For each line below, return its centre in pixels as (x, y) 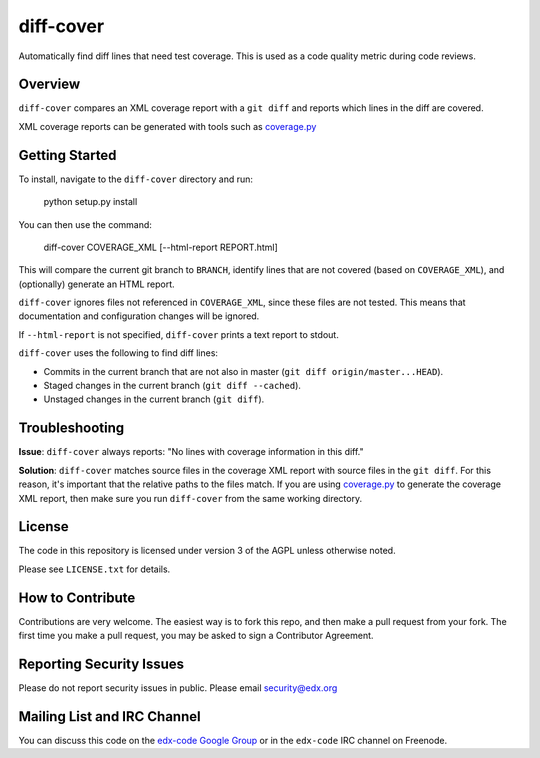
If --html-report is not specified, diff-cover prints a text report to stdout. (178, 334)
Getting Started (67, 155)
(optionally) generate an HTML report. (96, 284)
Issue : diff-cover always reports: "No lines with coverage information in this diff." (191, 452)
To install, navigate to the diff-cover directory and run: (136, 179)
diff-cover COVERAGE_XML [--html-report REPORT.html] (161, 247)
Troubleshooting (71, 428)
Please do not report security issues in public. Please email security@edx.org (178, 688)
